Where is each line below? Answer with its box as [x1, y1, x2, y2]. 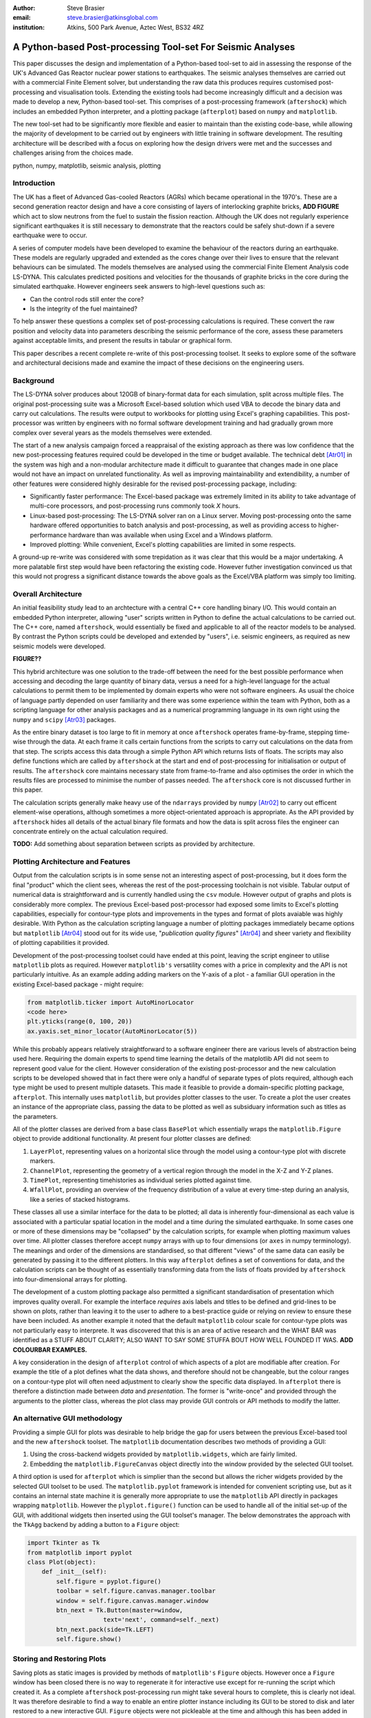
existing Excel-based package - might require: [12, 980, 144, 988]
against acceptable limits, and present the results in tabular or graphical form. [12, 337, 233, 345]
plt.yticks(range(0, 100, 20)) [27, 1018, 133, 1025]
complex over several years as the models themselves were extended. [12, 428, 212, 436]
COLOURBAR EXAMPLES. [12, 1346, 87, 1354]
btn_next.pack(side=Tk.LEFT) [56, 1625, 155, 1633]
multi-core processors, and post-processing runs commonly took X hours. [30, 502, 240, 510]
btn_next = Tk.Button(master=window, [56, 1606, 183, 1614]
